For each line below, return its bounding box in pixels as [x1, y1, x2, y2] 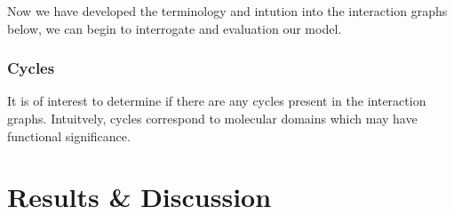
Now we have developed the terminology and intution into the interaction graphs [7, 2, 448, 20]
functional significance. [7, 126, 131, 145]
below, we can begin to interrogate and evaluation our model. [7, 19, 342, 37]
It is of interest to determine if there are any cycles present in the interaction [7, 92, 426, 110]
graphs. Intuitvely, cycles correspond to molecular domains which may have [7, 109, 418, 127]
